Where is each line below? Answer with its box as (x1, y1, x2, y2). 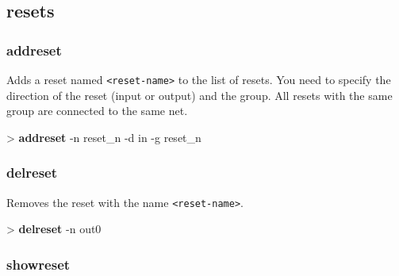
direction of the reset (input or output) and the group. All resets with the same (6, 86, 393, 103)
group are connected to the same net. (6, 102, 188, 119)
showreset (6, 254, 71, 274)
